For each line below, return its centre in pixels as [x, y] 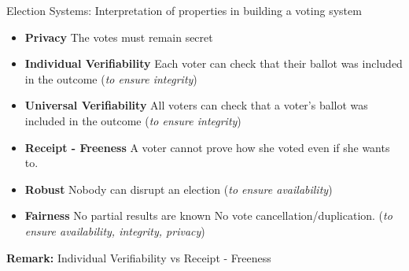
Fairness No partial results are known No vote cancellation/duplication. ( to [208, 215]
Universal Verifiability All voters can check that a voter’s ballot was [196, 105]
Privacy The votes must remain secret [119, 37]
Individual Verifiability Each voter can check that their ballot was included [214, 63]
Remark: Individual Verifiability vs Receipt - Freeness [139, 257]
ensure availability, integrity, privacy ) [115, 230]
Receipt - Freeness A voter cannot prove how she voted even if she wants [207, 147]
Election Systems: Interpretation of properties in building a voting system [184, 10]
